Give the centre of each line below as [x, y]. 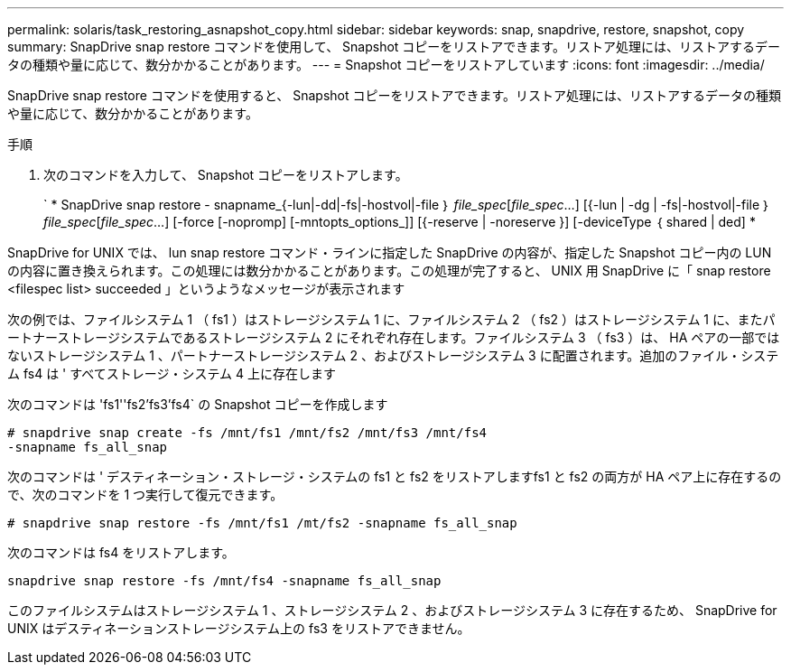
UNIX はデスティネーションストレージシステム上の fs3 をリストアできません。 [239, 628]
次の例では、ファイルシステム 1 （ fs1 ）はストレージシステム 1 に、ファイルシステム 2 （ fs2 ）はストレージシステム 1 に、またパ [391, 319]
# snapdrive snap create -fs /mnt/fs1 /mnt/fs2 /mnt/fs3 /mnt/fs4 [247, 433]
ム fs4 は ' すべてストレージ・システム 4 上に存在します [172, 373]
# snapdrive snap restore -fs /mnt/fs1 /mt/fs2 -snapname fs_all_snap [262, 523]
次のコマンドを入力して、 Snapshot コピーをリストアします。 [226, 175]
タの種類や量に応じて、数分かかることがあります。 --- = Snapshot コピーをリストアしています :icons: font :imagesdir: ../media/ [386, 65]
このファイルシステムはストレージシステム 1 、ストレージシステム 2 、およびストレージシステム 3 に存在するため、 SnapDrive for [392, 610]
